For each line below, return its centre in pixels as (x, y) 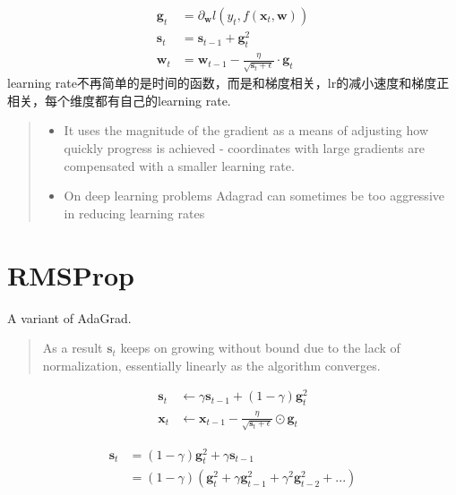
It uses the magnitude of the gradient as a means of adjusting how (246, 130)
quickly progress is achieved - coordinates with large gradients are (244, 148)
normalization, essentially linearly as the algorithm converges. (211, 365)
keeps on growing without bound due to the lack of (260, 348)
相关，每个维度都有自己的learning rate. (119, 100)
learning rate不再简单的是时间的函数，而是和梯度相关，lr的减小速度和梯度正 (228, 83)
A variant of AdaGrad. (69, 317)
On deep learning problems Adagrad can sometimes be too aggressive (254, 196)
